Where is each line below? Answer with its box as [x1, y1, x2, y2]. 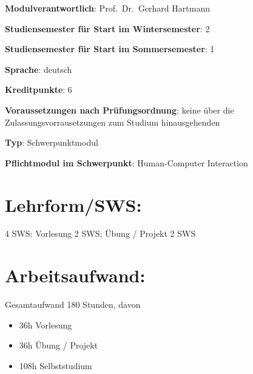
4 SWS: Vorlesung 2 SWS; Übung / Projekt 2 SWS [5, 227, 196, 240]
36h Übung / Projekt [19, 339, 98, 352]
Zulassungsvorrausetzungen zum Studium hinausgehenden [5, 115, 220, 128]
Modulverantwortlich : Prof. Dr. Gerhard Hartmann [5, 2, 210, 14]
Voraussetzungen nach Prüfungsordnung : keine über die [5, 103, 234, 116]
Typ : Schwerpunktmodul [5, 136, 98, 149]
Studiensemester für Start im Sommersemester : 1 [5, 42, 215, 55]
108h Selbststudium [19, 359, 92, 372]
